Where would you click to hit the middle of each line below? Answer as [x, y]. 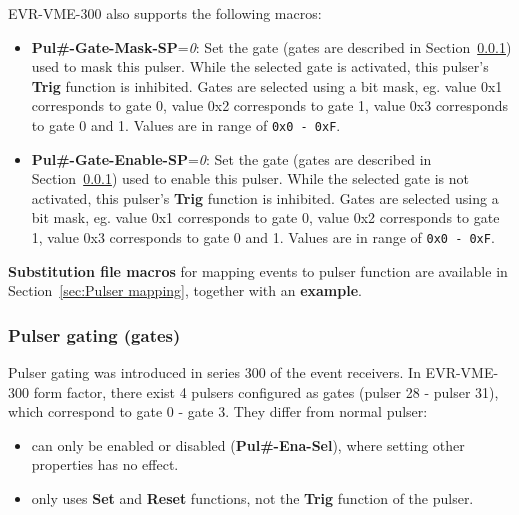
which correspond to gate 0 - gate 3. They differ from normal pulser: [218, 411]
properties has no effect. [105, 464]
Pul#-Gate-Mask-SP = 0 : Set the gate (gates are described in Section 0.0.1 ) [271, 46]
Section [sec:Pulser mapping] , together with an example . [185, 290]
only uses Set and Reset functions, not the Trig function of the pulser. [252, 498]
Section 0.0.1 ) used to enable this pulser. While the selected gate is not [250, 178]
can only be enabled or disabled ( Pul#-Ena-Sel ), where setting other [248, 444]
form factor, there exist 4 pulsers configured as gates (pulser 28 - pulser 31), [266, 391]
